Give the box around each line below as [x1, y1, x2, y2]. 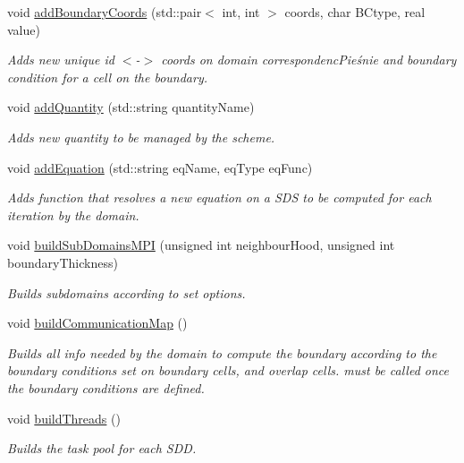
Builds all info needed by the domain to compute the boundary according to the [7, 343, 437, 362]
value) [7, 20, 40, 39]
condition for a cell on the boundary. [7, 67, 208, 86]
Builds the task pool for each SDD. [7, 439, 197, 458]
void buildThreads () [7, 408, 121, 427]
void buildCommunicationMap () [7, 313, 188, 332]
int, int [222, 3, 260, 21]
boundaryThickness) [7, 253, 118, 271]
